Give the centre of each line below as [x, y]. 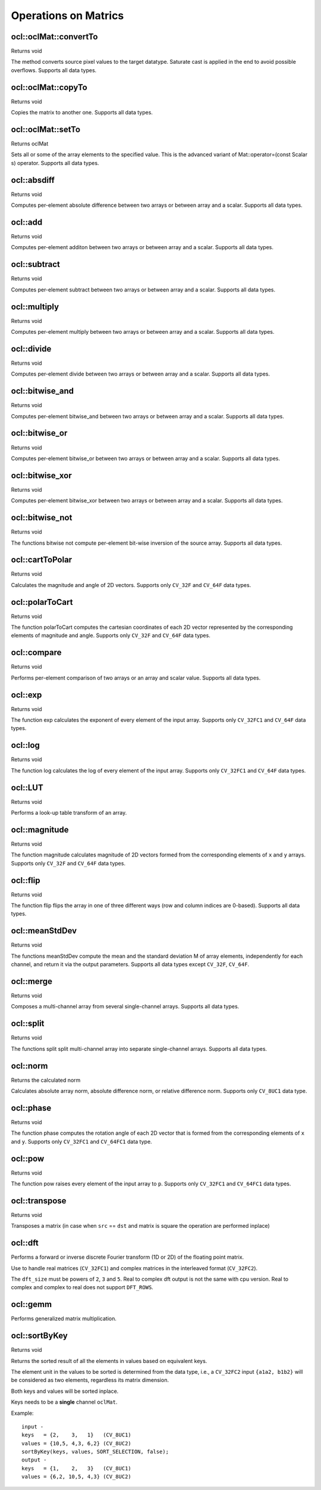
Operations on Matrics [67, 15]
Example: [22, 1413]
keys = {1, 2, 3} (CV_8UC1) [77, 1468]
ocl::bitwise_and [43, 391]
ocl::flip [26, 880]
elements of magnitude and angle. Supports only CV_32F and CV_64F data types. [111, 635]
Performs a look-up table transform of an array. [69, 813]
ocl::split [28, 1024]
